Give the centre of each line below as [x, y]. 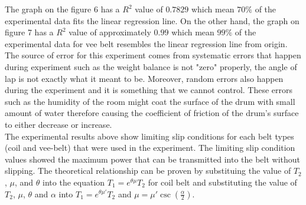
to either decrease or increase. [58, 124]
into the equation [74, 182]
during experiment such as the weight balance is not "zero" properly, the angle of [151, 66]
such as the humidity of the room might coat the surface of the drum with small [150, 101]
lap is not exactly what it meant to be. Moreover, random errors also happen [144, 78]
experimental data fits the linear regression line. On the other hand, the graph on [152, 20]
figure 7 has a [29, 32]
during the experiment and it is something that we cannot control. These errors [149, 90]
